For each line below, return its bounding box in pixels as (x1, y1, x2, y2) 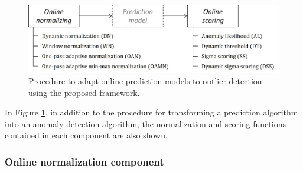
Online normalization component (5, 154, 164, 168)
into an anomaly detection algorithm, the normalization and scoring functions (5, 117, 286, 130)
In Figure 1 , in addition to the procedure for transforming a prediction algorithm (5, 106, 298, 118)
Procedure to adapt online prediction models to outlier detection (28, 75, 262, 87)
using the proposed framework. (28, 86, 140, 98)
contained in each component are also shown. (5, 129, 168, 141)
